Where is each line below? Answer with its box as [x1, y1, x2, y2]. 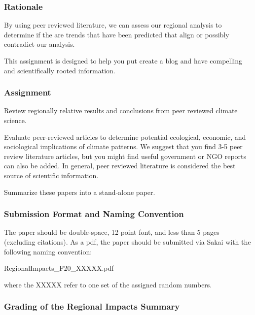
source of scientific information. [4, 170, 99, 180]
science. [4, 115, 27, 125]
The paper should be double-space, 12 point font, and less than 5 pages [4, 227, 219, 237]
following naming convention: [4, 246, 92, 256]
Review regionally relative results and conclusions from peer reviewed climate [4, 105, 238, 116]
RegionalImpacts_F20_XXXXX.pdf [4, 263, 114, 273]
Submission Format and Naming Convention [4, 208, 184, 220]
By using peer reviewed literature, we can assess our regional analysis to [4, 20, 222, 30]
